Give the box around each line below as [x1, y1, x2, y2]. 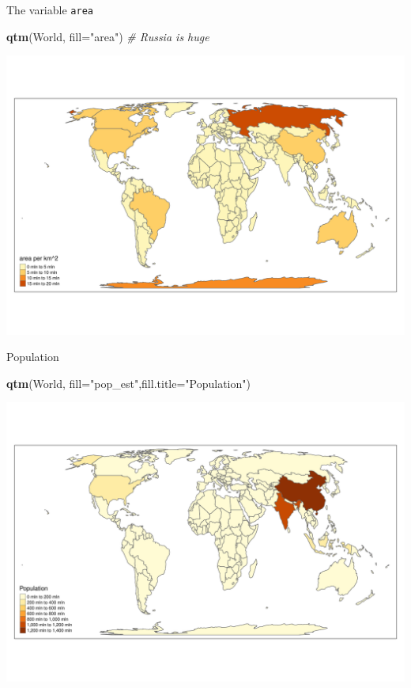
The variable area [6, 2, 93, 17]
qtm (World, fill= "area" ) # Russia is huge [6, 28, 209, 44]
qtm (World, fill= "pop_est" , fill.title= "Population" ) [6, 374, 251, 391]
